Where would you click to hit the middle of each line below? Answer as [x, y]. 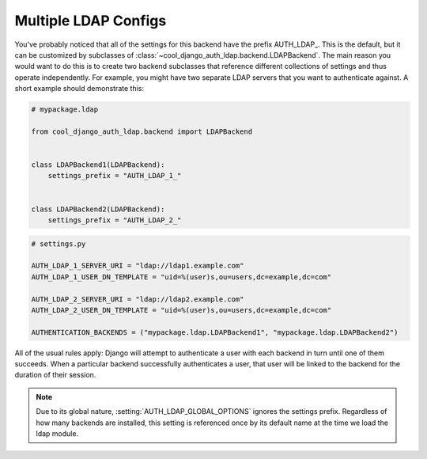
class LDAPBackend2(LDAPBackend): [98, 209]
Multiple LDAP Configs [91, 21]
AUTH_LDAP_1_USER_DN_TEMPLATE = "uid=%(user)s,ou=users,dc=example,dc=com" [181, 277]
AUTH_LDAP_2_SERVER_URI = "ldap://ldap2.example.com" [138, 299]
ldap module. [57, 434]
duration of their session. [55, 375]
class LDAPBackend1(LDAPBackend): [98, 165]
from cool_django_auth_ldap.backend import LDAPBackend [142, 131]
